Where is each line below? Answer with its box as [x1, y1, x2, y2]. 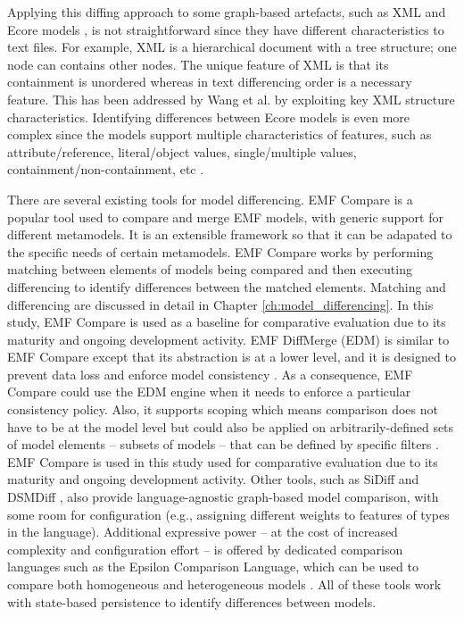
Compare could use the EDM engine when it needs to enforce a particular [7, 382, 411, 401]
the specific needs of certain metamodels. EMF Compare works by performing [7, 242, 434, 261]
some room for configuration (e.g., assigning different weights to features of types [7, 504, 450, 523]
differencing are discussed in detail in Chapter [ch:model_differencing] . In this [7, 295, 434, 313]
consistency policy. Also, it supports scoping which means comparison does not [7, 400, 438, 419]
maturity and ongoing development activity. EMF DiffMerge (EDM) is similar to [7, 329, 450, 348]
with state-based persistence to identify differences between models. [7, 592, 377, 611]
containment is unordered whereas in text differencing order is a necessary [7, 72, 412, 91]
